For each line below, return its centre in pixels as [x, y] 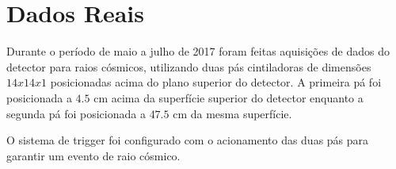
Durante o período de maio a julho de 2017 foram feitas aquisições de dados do [198, 51]
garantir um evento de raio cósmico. [93, 155]
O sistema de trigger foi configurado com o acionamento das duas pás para [188, 140]
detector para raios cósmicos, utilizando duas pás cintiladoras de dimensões [189, 66]
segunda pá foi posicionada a [76, 113]
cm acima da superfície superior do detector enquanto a [228, 97]
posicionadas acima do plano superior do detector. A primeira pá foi [216, 82]
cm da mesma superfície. [232, 113]
